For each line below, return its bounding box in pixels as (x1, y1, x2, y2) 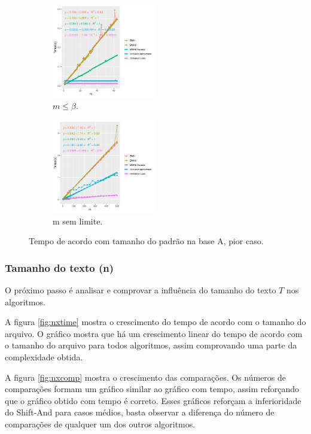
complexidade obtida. (5, 351, 83, 363)
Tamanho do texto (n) (5, 260, 114, 275)
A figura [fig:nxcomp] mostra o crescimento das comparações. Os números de (5, 371, 286, 383)
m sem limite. (53, 214, 103, 227)
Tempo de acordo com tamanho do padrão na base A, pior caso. (29, 235, 264, 247)
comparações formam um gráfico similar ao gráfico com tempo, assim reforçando (5, 383, 300, 395)
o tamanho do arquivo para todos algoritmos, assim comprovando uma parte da (5, 339, 297, 351)
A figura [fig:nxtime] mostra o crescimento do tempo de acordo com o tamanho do (5, 315, 306, 328)
